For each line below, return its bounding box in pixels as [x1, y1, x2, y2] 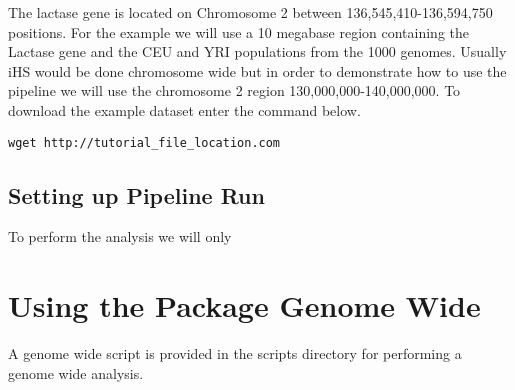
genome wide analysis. [8, 362, 144, 383]
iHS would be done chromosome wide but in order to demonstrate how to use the [8, 60, 507, 81]
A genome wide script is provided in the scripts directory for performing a [8, 343, 462, 364]
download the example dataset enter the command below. [8, 99, 361, 120]
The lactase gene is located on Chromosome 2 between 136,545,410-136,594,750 [8, 2, 493, 22]
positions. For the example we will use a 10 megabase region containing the [8, 21, 469, 42]
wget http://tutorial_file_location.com [8, 135, 281, 150]
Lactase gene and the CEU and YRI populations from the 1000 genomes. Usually [8, 41, 507, 62]
